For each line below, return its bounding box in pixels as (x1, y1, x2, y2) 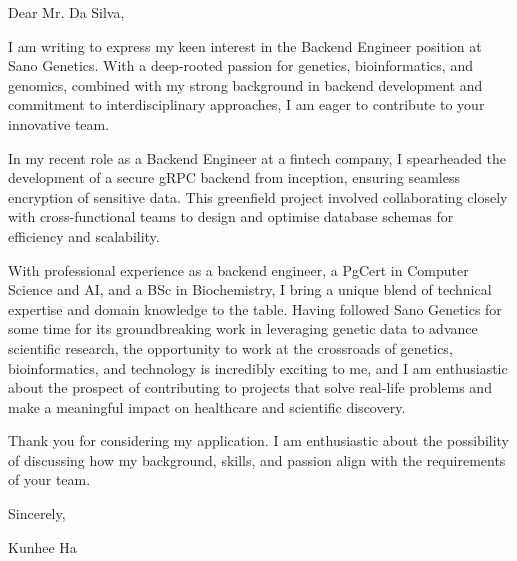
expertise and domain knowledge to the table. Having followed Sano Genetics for (8, 298, 502, 319)
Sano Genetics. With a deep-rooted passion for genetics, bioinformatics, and (8, 55, 473, 76)
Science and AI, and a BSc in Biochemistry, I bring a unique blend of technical (8, 279, 492, 300)
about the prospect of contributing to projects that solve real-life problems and (8, 377, 492, 398)
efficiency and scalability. (8, 225, 160, 246)
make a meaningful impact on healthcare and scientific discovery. (8, 396, 406, 417)
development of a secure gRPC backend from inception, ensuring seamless (8, 167, 460, 188)
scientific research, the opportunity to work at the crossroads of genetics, (8, 337, 453, 358)
